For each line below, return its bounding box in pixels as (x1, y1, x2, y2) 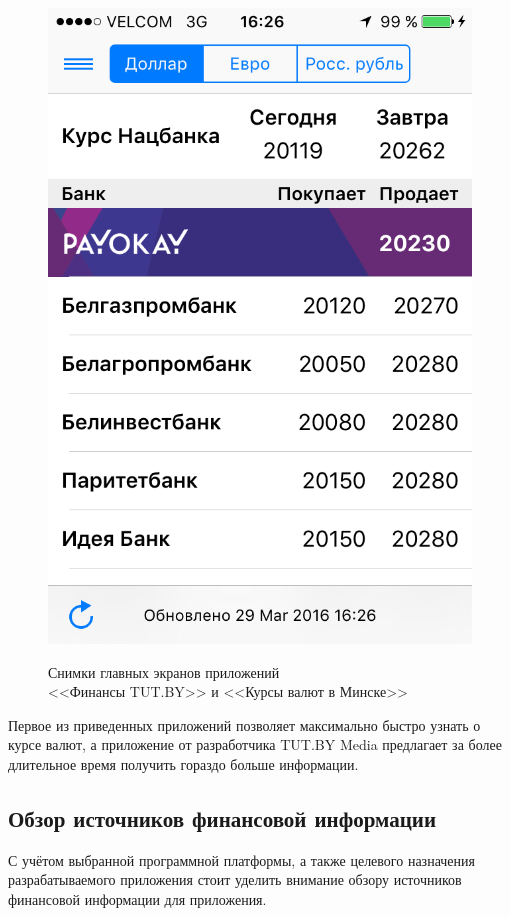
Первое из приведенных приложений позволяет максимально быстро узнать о (8, 714, 481, 735)
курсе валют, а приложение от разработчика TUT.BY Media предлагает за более (8, 734, 502, 755)
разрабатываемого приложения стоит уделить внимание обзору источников (8, 869, 462, 890)
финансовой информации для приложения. (8, 888, 267, 909)
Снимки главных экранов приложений (48, 661, 280, 682)
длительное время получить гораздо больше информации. (8, 753, 359, 774)
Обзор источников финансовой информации (8, 802, 437, 833)
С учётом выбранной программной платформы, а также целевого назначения (8, 849, 475, 870)
